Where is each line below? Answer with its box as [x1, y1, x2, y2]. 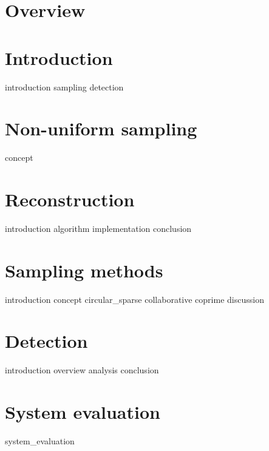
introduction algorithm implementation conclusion [5, 222, 192, 234]
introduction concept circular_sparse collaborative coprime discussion [5, 293, 264, 305]
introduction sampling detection [5, 80, 124, 93]
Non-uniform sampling [5, 116, 197, 141]
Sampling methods [5, 257, 163, 282]
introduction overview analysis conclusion [5, 364, 159, 376]
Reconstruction [5, 187, 135, 211]
